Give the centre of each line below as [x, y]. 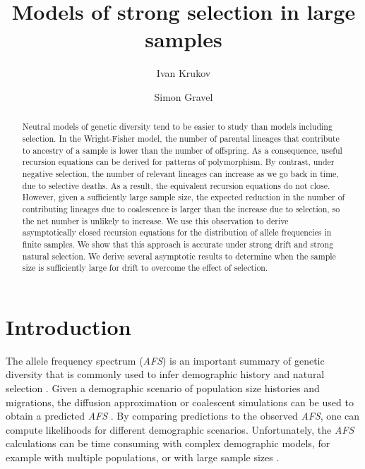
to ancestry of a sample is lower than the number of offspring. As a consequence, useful [182, 150]
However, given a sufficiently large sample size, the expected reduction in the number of [184, 197]
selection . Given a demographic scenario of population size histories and [163, 388]
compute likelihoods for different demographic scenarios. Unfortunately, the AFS [180, 429]
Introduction [68, 326]
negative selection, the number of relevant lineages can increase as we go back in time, [180, 173]
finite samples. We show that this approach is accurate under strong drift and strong [178, 244]
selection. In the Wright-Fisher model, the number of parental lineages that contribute [181, 138]
